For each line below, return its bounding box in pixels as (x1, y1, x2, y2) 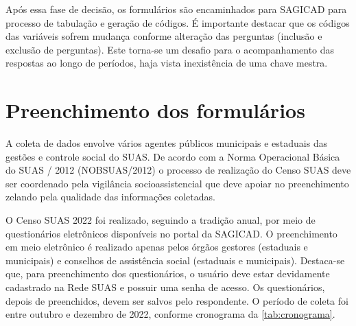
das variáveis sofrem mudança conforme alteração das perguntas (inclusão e (5, 29, 322, 43)
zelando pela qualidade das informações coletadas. (5, 189, 215, 204)
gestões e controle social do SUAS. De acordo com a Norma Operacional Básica (5, 149, 340, 163)
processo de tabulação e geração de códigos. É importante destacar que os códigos (5, 15, 350, 30)
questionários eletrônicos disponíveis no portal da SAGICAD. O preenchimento (5, 226, 337, 240)
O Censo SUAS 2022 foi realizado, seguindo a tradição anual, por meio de (5, 213, 316, 227)
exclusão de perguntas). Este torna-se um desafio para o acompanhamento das (5, 42, 335, 56)
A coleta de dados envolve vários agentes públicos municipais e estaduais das (5, 136, 328, 150)
